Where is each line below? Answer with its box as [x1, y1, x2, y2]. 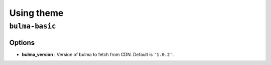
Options [9, 38, 35, 47]
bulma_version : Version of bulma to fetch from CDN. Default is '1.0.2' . [22, 51, 174, 57]
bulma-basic [9, 22, 56, 31]
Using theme [9, 7, 64, 18]
